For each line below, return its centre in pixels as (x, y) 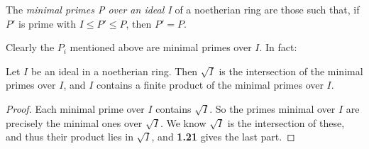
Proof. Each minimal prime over (75, 108)
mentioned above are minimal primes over (161, 47)
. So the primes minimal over (272, 108)
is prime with (48, 23)
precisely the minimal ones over (74, 122)
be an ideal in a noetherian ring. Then (114, 71)
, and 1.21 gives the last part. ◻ (223, 137)
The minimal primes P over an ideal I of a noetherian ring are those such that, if (183, 9)
